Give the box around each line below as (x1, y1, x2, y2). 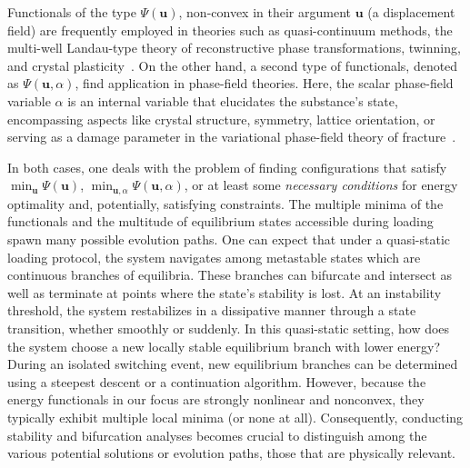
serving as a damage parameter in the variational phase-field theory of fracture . (7, 127, 456, 146)
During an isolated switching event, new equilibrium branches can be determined (7, 354, 458, 373)
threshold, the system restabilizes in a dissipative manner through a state (7, 301, 416, 320)
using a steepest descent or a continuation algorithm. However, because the (7, 372, 426, 391)
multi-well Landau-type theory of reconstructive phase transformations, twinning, (7, 38, 461, 57)
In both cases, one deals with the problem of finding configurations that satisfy (7, 157, 447, 176)
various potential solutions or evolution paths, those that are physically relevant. (7, 443, 455, 463)
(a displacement (367, 3, 455, 21)
